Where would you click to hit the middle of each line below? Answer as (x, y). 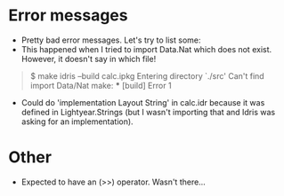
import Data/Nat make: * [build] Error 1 (101, 85)
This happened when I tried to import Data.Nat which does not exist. (146, 49)
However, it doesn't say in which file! (89, 59)
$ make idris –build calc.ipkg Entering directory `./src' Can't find (147, 75)
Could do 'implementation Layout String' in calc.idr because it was (143, 102)
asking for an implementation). (77, 122)
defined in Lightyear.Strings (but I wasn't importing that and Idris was (148, 112)
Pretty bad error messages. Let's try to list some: (111, 40)
